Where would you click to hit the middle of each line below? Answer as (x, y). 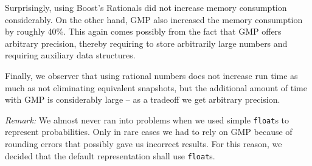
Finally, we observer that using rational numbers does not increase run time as (151, 75)
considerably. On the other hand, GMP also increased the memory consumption (154, 19)
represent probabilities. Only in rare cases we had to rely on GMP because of (149, 132)
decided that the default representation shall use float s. (110, 155)
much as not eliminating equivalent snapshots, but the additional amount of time (156, 87)
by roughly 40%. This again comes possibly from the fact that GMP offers (143, 31)
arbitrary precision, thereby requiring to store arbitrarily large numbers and (146, 43)
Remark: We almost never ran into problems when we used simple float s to (147, 119)
